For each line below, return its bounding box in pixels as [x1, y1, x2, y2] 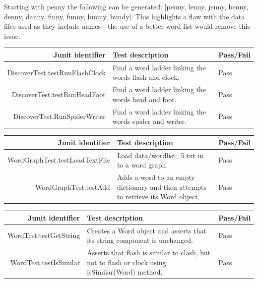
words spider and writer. [112, 116, 187, 126]
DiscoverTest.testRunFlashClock [7, 67, 106, 77]
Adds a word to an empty [117, 172, 195, 182]
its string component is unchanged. [87, 235, 193, 245]
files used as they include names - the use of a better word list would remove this [4, 21, 251, 31]
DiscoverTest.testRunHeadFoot [11, 89, 106, 99]
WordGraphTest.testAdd [35, 181, 110, 192]
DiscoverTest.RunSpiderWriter [13, 111, 106, 121]
